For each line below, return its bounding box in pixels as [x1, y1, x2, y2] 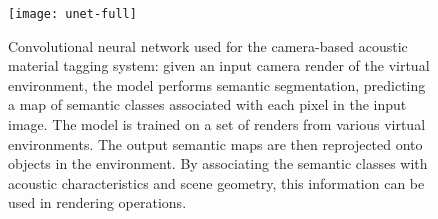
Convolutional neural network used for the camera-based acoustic [8, 35, 408, 56]
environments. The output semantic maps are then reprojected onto [8, 133, 423, 154]
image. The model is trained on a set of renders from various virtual [8, 114, 426, 135]
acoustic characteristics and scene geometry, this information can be [8, 172, 425, 193]
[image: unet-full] [8, 7, 137, 21]
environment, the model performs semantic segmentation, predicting [8, 74, 426, 95]
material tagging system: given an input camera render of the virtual [8, 55, 430, 76]
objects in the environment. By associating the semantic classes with [8, 153, 428, 174]
